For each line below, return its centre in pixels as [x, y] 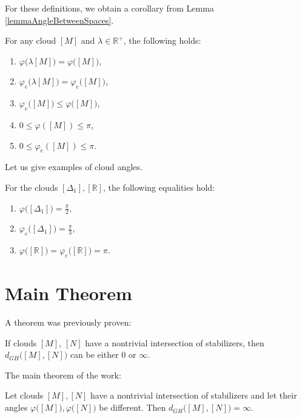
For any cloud [31, 40]
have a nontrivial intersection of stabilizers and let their [193, 395]
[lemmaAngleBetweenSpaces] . [59, 20]
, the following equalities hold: [159, 187]
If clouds [21, 342]
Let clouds [24, 395]
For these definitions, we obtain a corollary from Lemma [109, 8]
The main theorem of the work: [63, 375]
